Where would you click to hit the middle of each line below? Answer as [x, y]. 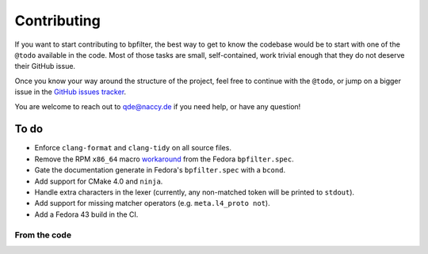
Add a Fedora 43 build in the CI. [86, 214]
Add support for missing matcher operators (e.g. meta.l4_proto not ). [152, 203]
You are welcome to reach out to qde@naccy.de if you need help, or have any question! [158, 106]
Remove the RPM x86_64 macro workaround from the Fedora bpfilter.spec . [164, 159]
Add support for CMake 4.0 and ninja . [99, 181]
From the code [43, 235]
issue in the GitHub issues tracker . [71, 92]
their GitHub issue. [45, 66]
